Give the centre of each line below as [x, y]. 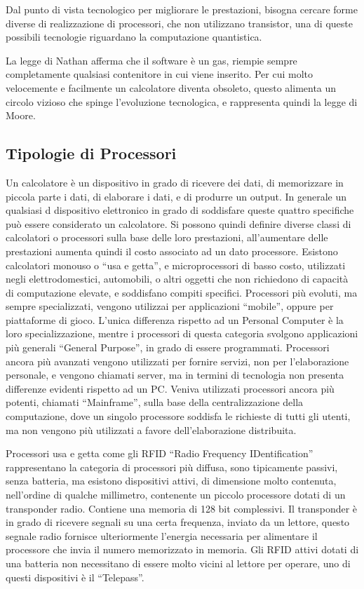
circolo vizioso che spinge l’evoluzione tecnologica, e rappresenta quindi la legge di [182, 101]
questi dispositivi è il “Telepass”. [75, 577]
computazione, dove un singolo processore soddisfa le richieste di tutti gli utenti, [178, 416]
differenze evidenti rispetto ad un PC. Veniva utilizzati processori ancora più [170, 388]
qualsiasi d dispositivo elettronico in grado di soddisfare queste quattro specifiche [180, 210]
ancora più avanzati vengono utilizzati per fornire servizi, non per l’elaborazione [177, 361]
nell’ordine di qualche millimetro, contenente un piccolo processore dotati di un [176, 495]
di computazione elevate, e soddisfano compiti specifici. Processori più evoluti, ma [182, 292]
